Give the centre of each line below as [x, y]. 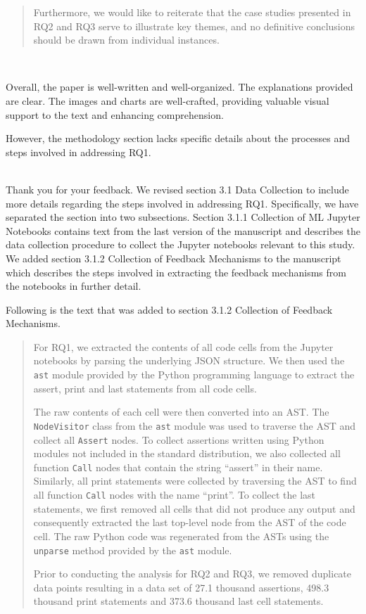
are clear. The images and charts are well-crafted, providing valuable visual [168, 100]
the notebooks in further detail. [74, 286]
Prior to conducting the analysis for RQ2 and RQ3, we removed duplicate [193, 574]
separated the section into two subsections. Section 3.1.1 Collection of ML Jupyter [183, 217]
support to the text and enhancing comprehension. [115, 114]
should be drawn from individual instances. [126, 40]
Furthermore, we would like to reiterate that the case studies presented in [192, 12]
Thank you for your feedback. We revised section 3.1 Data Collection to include [177, 189]
